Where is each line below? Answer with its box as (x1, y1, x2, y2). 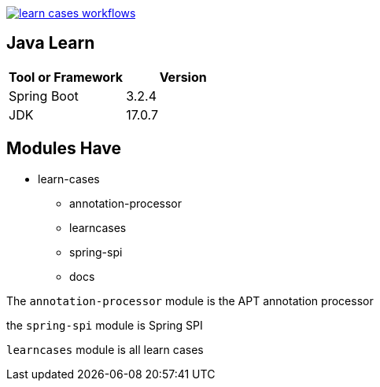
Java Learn (6, 33, 95, 53)
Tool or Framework (9, 68, 124, 85)
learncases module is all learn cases (6, 342, 204, 356)
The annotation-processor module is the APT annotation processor (6, 293, 374, 308)
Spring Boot (9, 87, 79, 104)
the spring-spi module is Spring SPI (6, 318, 203, 332)
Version (159, 68, 207, 85)
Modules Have (6, 138, 121, 159)
